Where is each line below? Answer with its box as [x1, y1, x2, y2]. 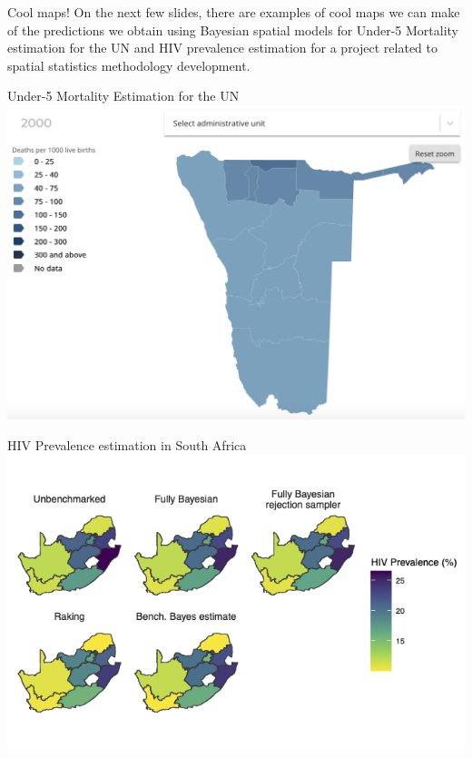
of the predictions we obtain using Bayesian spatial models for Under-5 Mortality [7, 20, 458, 39]
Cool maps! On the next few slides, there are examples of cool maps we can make [7, 3, 460, 21]
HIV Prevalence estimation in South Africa [7, 435, 247, 454]
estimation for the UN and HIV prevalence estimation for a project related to [7, 38, 438, 57]
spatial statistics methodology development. [7, 55, 251, 74]
